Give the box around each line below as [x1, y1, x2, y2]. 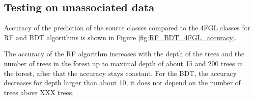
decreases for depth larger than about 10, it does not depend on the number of [4, 77, 241, 88]
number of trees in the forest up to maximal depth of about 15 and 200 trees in [4, 58, 243, 68]
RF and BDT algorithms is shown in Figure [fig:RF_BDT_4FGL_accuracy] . [4, 32, 237, 42]
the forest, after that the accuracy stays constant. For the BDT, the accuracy [4, 68, 237, 78]
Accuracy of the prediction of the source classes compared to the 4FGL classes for [4, 23, 251, 33]
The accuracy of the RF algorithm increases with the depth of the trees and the [4, 49, 245, 59]
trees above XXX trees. [4, 87, 74, 97]
